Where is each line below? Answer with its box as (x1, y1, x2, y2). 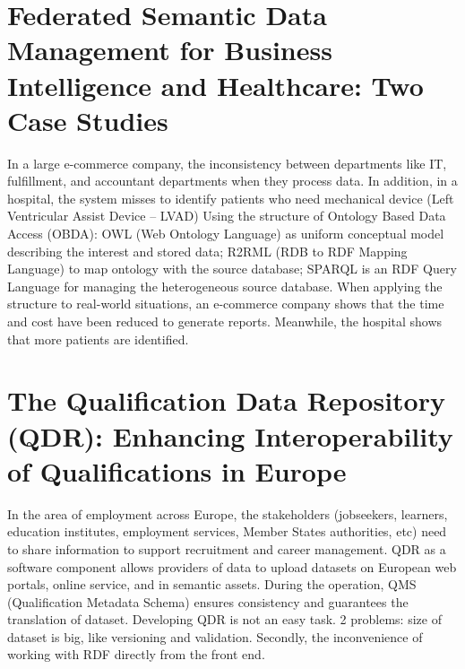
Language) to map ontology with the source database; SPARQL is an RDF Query (7, 259, 457, 278)
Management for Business (7, 31, 332, 68)
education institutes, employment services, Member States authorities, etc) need (7, 522, 447, 541)
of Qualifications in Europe (7, 452, 347, 489)
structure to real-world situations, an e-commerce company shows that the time (7, 294, 444, 313)
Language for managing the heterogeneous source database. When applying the (7, 276, 443, 295)
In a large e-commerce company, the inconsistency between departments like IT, (7, 153, 447, 172)
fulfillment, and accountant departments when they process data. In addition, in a (7, 171, 458, 190)
